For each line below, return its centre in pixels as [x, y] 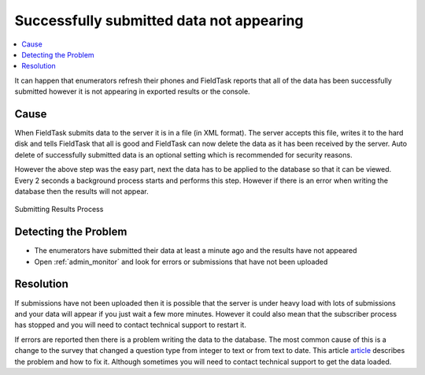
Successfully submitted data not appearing [159, 20]
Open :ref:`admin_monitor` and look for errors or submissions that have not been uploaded [181, 262]
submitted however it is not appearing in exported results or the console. [133, 91]
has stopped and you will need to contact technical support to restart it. [131, 325]
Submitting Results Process [59, 210]
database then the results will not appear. [81, 191]
